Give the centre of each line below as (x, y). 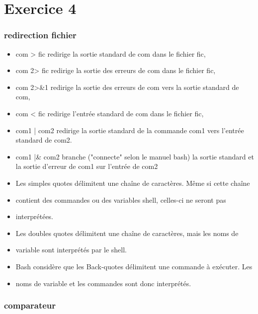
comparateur (30, 305)
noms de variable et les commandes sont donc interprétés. (103, 283)
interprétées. (35, 216)
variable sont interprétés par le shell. (71, 250)
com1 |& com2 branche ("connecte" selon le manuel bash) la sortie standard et (135, 156)
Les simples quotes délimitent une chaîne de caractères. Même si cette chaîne (133, 183)
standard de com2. (44, 140)
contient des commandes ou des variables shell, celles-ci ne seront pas (121, 199)
